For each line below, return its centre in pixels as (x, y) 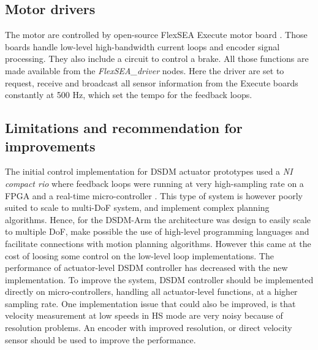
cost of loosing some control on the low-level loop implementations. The (139, 255)
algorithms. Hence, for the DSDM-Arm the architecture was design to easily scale (158, 219)
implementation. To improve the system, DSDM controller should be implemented (159, 279)
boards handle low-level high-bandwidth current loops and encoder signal (142, 46)
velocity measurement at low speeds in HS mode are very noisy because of (144, 315)
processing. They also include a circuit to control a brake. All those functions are (157, 59)
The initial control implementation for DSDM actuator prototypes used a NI (149, 171)
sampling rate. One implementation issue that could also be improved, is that (150, 303)
